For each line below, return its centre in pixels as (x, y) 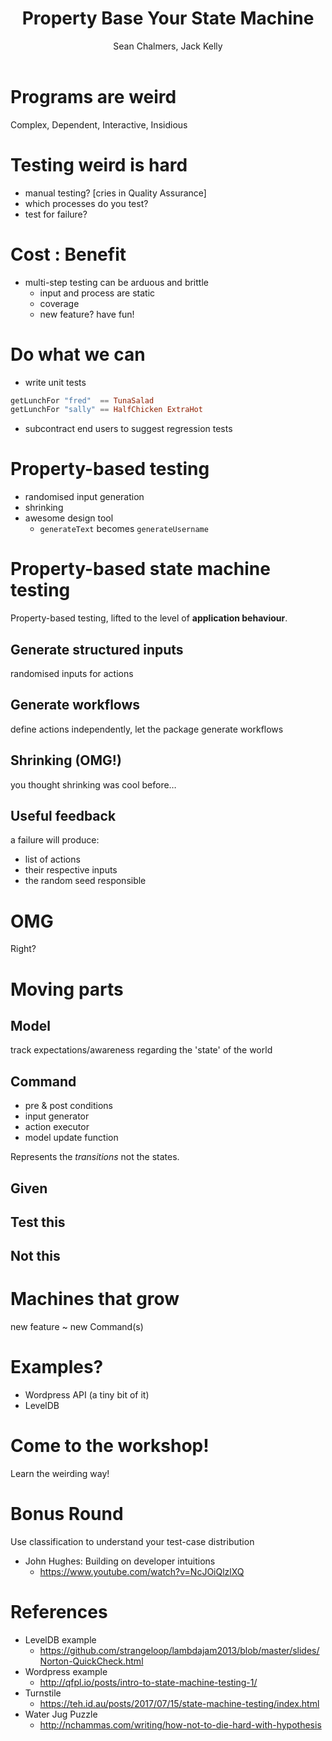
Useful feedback (63, 815)
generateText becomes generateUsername (124, 529)
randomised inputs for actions (72, 673)
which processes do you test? (86, 203)
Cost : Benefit (68, 254)
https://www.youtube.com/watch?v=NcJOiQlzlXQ (142, 1572)
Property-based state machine (140, 569)
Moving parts (67, 989)
